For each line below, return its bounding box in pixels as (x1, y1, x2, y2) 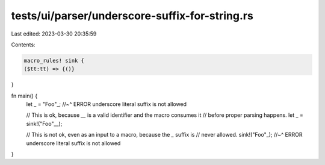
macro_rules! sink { (23, 57, 84, 64)
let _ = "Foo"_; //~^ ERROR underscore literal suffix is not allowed (26, 101, 187, 108)
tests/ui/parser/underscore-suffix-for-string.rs (11, 9, 254, 22)
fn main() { (11, 92, 38, 99)
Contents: (11, 41, 36, 48)
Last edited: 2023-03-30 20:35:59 (11, 30, 97, 37)
